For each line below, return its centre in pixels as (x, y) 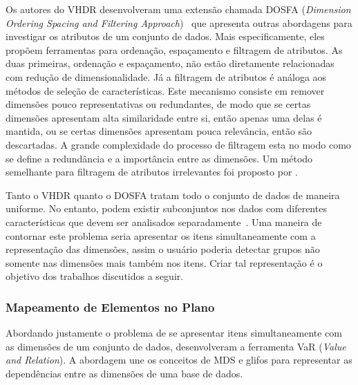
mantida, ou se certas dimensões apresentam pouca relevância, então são (159, 131)
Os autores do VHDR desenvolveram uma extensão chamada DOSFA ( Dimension (178, 9)
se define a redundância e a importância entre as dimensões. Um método (159, 158)
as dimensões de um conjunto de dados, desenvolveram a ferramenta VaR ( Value (176, 346)
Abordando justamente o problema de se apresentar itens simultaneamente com (174, 333)
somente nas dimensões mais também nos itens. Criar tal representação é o (164, 262)
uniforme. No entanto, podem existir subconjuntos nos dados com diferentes (166, 208)
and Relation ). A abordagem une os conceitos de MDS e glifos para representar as (179, 360)
